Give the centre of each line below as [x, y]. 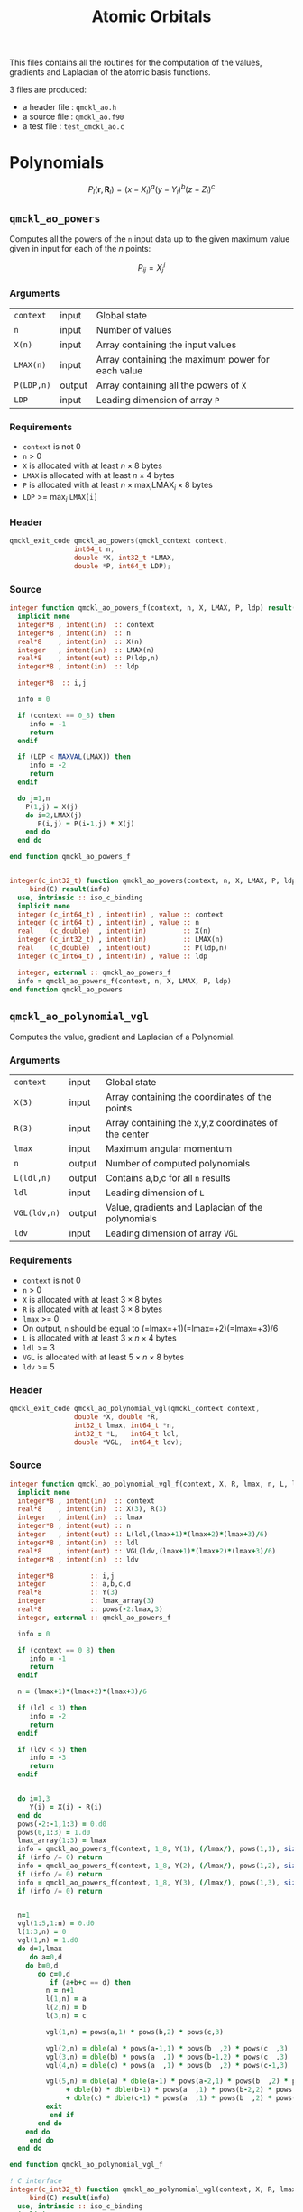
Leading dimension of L [155, 1193]
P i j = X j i [151, 268]
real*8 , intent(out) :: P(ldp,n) [88, 659]
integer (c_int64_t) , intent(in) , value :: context [120, 914]
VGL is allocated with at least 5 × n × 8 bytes [103, 1357]
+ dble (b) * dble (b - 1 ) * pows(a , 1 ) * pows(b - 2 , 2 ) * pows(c [183, 2090]
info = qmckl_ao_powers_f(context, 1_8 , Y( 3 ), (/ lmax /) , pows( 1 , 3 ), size [159, 1883]
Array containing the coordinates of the [188, 1097]
